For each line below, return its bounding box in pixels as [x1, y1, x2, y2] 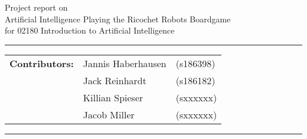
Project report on [5, 1, 68, 13]
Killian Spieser [83, 90, 143, 104]
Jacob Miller [83, 107, 135, 121]
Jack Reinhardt [83, 73, 146, 87]
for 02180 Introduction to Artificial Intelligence [5, 24, 175, 37]
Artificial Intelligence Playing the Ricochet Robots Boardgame [5, 12, 231, 25]
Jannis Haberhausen [83, 56, 166, 70]
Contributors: [9, 56, 74, 70]
